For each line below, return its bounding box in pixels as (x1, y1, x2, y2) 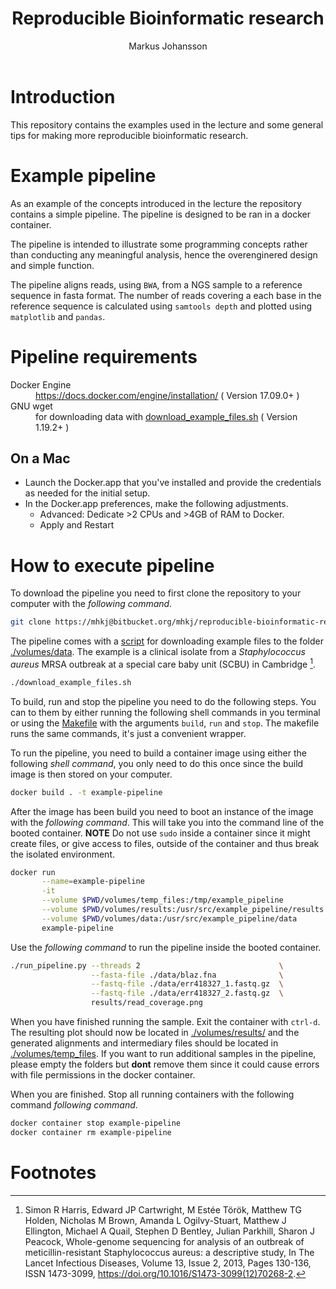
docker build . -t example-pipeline (10, 787, 163, 797)
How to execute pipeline (10, 554, 215, 577)
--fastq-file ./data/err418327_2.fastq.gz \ (90, 988, 284, 999)
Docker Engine (10, 378, 72, 391)
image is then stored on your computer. (10, 768, 173, 780)
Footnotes (10, 1162, 97, 1184)
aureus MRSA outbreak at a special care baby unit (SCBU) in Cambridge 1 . (10, 657, 316, 670)
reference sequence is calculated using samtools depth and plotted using (10, 300, 313, 312)
